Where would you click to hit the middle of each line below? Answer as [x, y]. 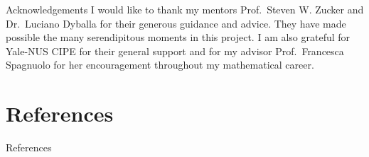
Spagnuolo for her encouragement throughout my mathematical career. [160, 65]
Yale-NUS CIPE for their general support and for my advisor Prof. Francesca [175, 51]
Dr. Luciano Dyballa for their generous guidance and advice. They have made [176, 23]
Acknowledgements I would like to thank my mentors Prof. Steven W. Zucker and [185, 9]
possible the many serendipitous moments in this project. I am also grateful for [178, 37]
